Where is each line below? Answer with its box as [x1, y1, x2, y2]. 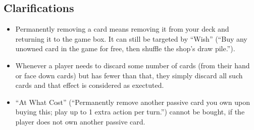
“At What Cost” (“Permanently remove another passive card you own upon [15, 96, 250, 107]
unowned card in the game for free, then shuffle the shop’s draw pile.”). [15, 43, 235, 54]
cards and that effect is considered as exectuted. [15, 80, 164, 90]
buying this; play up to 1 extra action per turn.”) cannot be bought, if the [15, 106, 245, 117]
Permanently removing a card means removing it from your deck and [15, 24, 229, 34]
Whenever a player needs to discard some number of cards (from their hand [15, 60, 250, 70]
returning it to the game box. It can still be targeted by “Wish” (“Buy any [15, 33, 247, 44]
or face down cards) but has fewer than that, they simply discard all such [15, 70, 243, 80]
